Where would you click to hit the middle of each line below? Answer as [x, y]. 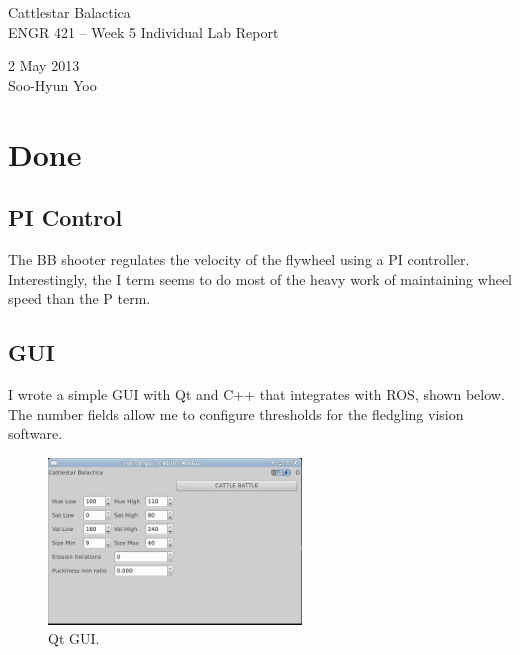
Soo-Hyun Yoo [52, 84]
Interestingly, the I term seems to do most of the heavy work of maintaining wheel [260, 278]
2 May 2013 [44, 65]
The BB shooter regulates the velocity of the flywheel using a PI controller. [239, 258]
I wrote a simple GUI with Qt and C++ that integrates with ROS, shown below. [256, 393]
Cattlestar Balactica [69, 12]
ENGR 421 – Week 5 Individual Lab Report [143, 31]
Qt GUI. [74, 638]
